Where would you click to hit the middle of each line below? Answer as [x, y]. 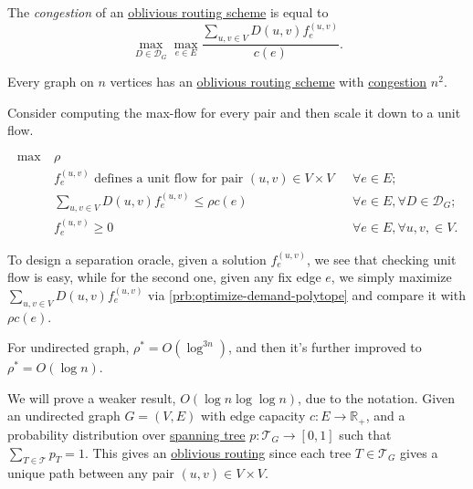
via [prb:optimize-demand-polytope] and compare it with [307, 294]
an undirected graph [64, 416]
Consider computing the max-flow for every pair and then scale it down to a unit [234, 112]
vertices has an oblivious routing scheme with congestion [268, 82]
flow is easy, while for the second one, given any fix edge [164, 277]
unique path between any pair [91, 473]
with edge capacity [253, 416]
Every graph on [51, 82]
